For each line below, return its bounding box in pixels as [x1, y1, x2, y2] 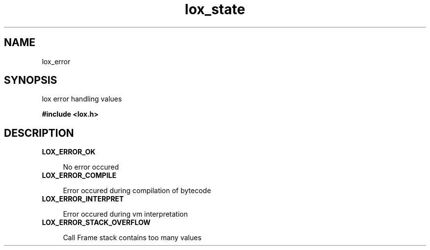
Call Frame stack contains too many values [63, 233, 202, 242]
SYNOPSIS [4, 74, 57, 87]
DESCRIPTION [4, 126, 74, 139]
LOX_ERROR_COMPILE [42, 171, 117, 180]
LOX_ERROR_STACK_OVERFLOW [42, 218, 151, 227]
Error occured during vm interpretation [63, 210, 188, 219]
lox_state [185, 1, 245, 18]
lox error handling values [42, 95, 122, 103]
